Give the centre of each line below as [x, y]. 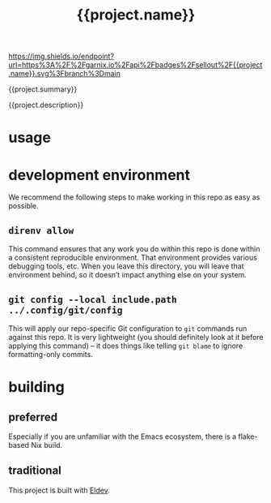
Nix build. [47, 445]
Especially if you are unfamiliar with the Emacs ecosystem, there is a [123, 436]
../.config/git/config [66, 310]
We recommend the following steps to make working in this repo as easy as [134, 197]
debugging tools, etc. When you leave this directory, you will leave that [126, 266]
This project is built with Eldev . [59, 490]
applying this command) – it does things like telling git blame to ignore [126, 346]
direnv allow [41, 230]
